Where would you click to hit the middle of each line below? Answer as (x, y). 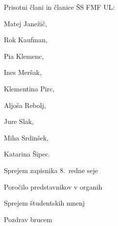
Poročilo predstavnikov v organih (53, 186)
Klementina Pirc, (29, 88)
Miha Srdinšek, (26, 137)
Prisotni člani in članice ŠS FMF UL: (59, 7)
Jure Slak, (19, 121)
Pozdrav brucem (28, 219)
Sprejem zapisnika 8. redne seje (51, 170)
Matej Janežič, (25, 23)
